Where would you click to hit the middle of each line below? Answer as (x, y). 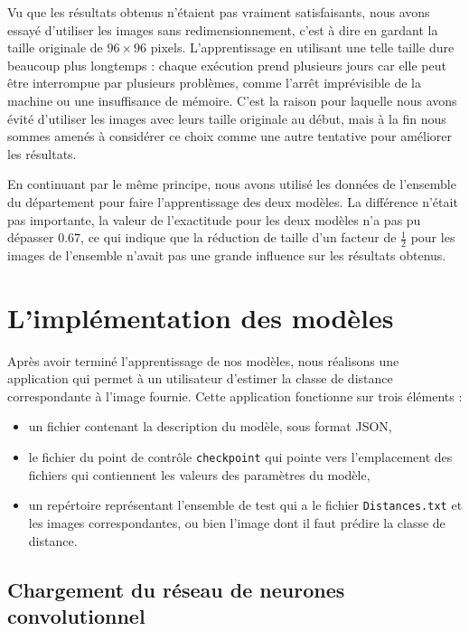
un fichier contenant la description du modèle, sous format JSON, (210, 426)
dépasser (31, 237)
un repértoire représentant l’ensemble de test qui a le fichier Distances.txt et (245, 505)
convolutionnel (76, 615)
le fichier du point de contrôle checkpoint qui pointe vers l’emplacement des (240, 457)
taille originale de (55, 47)
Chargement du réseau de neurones (176, 589)
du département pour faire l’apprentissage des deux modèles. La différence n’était (233, 201)
